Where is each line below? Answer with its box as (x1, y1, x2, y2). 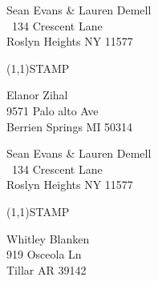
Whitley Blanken (6, 230, 90, 247)
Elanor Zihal (6, 86, 68, 103)
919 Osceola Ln (6, 246, 82, 263)
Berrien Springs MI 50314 (6, 118, 133, 134)
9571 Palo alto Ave (6, 102, 99, 118)
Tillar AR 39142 (6, 261, 87, 278)
